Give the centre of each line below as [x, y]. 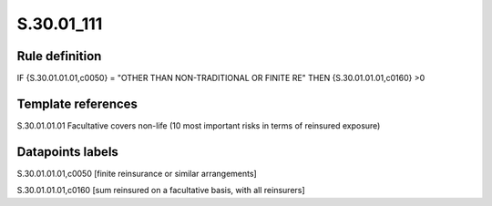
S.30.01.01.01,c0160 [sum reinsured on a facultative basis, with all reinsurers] [161, 191]
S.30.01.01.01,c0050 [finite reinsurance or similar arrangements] [137, 173]
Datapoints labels [67, 152]
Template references [77, 103]
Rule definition [59, 56]
